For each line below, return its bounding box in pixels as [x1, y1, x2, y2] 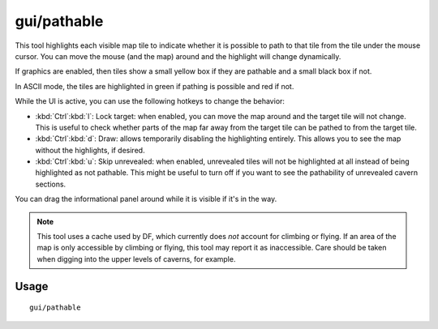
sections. [35, 179, 67, 189]
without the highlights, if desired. [35, 145, 145, 155]
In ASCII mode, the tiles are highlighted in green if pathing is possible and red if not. [15, 81, 294, 91]
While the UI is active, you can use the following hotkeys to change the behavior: [15, 96, 286, 106]
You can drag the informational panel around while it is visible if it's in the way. [15, 194, 277, 204]
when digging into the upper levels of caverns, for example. [36, 254, 236, 263]
